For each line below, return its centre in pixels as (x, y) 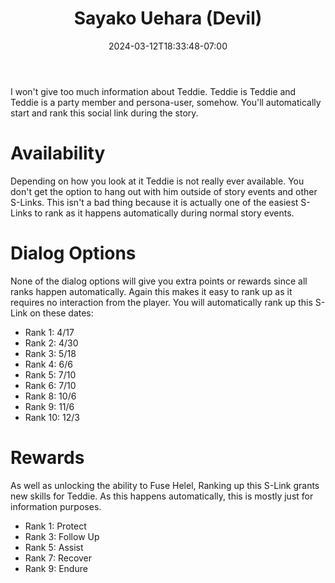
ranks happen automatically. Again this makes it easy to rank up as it (151, 291)
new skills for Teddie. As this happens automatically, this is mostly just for (162, 496)
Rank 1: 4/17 (49, 332)
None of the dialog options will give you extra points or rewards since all (159, 281)
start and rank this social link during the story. (104, 113)
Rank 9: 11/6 (49, 406)
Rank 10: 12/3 (52, 417)
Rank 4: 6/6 (48, 364)
